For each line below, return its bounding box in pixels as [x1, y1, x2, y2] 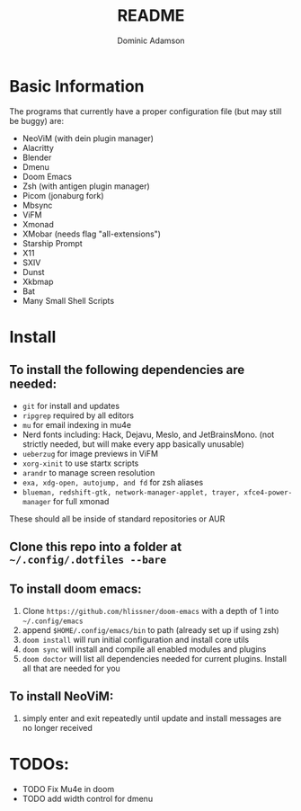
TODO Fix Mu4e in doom [22, 783, 115, 794]
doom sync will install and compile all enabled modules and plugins [22, 644, 267, 655]
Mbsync [22, 200, 53, 210]
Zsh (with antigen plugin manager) [22, 181, 150, 192]
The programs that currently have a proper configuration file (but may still [9, 105, 282, 117]
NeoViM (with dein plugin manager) [22, 132, 155, 144]
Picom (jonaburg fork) [22, 190, 105, 201]
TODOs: [9, 753, 70, 774]
